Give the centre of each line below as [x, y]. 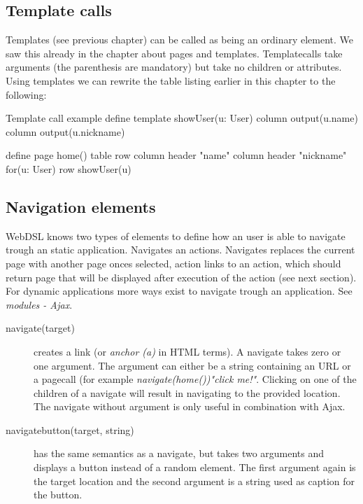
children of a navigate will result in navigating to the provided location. [187, 392]
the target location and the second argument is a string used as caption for [194, 481]
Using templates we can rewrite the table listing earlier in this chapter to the [171, 80]
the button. [58, 495]
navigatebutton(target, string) [70, 429]
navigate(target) [40, 328]
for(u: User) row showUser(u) [69, 168]
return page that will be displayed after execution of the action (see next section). [181, 277]
